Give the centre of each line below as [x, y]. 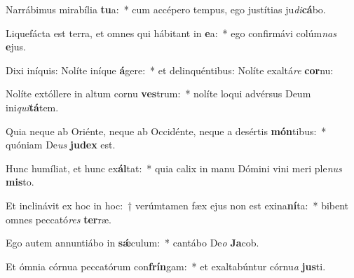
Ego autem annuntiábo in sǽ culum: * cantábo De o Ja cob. [132, 243]
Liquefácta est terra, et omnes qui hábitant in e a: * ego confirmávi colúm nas [171, 33]
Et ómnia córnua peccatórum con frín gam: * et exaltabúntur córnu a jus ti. [166, 266]
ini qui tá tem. [32, 107]
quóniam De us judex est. [61, 145]
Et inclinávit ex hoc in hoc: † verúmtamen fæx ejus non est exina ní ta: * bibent [177, 205]
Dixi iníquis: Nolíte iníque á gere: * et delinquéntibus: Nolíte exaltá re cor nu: [170, 70]
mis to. [20, 182]
